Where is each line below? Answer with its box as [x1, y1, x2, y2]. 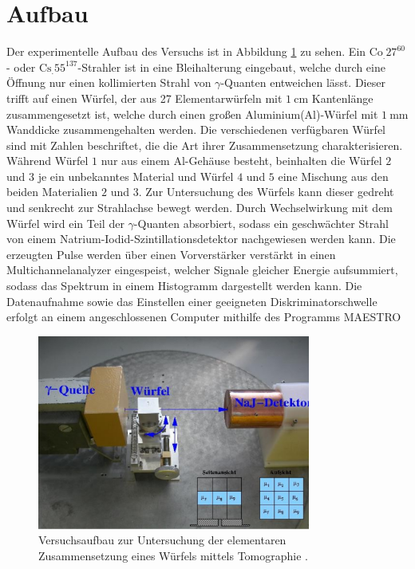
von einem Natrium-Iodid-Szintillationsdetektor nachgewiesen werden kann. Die [6, 230, 396, 247]
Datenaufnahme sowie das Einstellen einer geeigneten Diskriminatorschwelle [6, 292, 377, 309]
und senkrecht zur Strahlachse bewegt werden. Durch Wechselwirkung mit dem [6, 199, 393, 216]
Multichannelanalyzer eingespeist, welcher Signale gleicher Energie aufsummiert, [6, 261, 398, 278]
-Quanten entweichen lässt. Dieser [220, 74, 385, 91]
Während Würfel [6, 152, 89, 169]
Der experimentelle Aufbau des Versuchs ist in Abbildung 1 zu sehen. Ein [6, 43, 366, 60]
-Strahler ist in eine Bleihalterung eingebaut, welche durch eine [77, 58, 385, 75]
